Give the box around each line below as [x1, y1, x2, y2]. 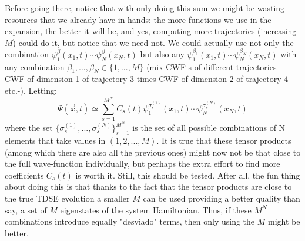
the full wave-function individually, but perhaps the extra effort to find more [5, 157, 280, 170]
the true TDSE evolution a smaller [5, 192, 130, 204]
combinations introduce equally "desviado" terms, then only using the [5, 215, 255, 227]
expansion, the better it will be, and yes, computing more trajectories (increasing [5, 25, 297, 37]
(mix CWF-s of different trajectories [146, 60, 277, 72]
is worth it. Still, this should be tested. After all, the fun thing [75, 169, 300, 181]
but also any [140, 48, 185, 60]
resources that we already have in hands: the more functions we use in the [5, 13, 272, 25]
